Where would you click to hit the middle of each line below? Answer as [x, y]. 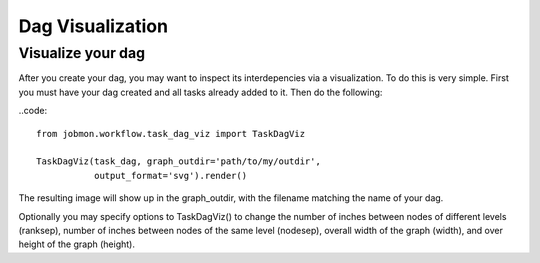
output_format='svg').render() [170, 175]
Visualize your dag [81, 53]
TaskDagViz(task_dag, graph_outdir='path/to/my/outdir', [179, 161]
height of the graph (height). [76, 244]
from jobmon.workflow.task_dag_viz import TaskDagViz [170, 133]
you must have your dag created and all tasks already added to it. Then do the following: [200, 92]
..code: [33, 111]
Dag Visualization [93, 26]
